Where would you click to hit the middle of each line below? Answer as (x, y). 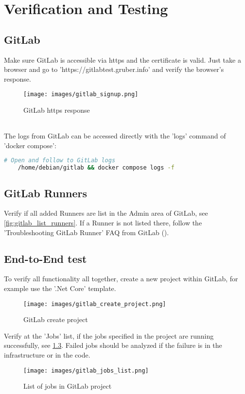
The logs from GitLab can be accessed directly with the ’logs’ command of (115, 136)
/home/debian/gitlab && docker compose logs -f (96, 168)
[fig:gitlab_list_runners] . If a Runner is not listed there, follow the (103, 222)
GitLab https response (57, 110)
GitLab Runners (46, 193)
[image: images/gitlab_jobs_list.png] (86, 370)
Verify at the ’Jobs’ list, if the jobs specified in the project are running (109, 335)
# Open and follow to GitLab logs (60, 161)
